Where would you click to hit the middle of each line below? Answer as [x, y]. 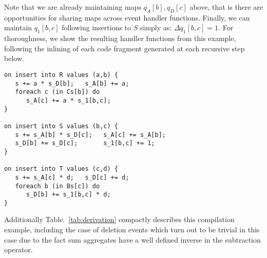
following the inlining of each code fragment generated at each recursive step [125, 48]
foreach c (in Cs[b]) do [58, 92]
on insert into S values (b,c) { [61, 126]
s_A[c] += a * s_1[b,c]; [68, 100]
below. [14, 58]
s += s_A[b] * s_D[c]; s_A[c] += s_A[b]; [90, 135]
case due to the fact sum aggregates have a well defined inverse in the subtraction [132, 239]
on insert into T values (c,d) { [61, 169]
